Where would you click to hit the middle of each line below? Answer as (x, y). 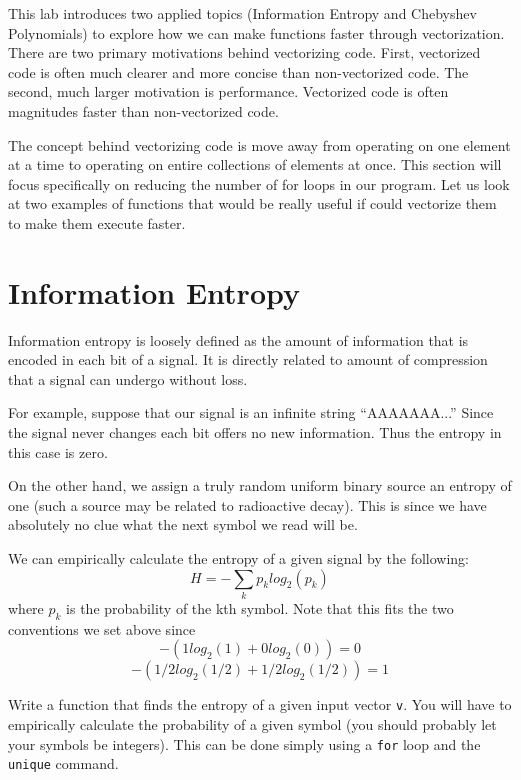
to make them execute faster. (97, 222)
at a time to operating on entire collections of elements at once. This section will (255, 164)
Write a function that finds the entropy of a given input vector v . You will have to (260, 704)
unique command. (63, 763)
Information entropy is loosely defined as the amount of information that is (238, 339)
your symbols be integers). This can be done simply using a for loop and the (244, 743)
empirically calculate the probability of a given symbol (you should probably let (252, 723)
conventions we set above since (102, 628)
